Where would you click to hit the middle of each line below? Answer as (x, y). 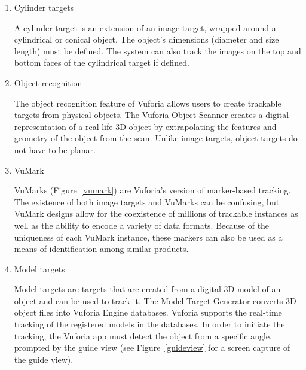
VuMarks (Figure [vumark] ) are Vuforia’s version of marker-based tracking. (152, 190)
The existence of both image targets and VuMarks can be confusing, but (147, 201)
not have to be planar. (55, 149)
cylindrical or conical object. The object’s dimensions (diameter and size (146, 39)
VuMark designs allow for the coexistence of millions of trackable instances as (156, 213)
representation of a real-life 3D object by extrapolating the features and (145, 126)
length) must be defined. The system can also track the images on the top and (157, 51)
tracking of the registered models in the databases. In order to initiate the (149, 324)
